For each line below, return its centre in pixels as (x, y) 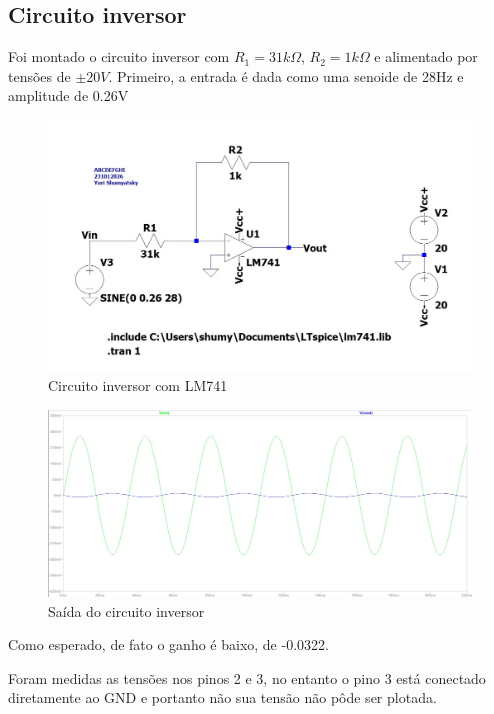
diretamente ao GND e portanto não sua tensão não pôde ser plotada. (222, 697)
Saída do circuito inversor (126, 610)
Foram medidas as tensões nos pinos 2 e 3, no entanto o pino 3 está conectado (247, 677)
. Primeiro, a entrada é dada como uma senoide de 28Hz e (286, 75)
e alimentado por (426, 56)
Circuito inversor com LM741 (138, 384)
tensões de (39, 75)
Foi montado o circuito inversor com (119, 56)
